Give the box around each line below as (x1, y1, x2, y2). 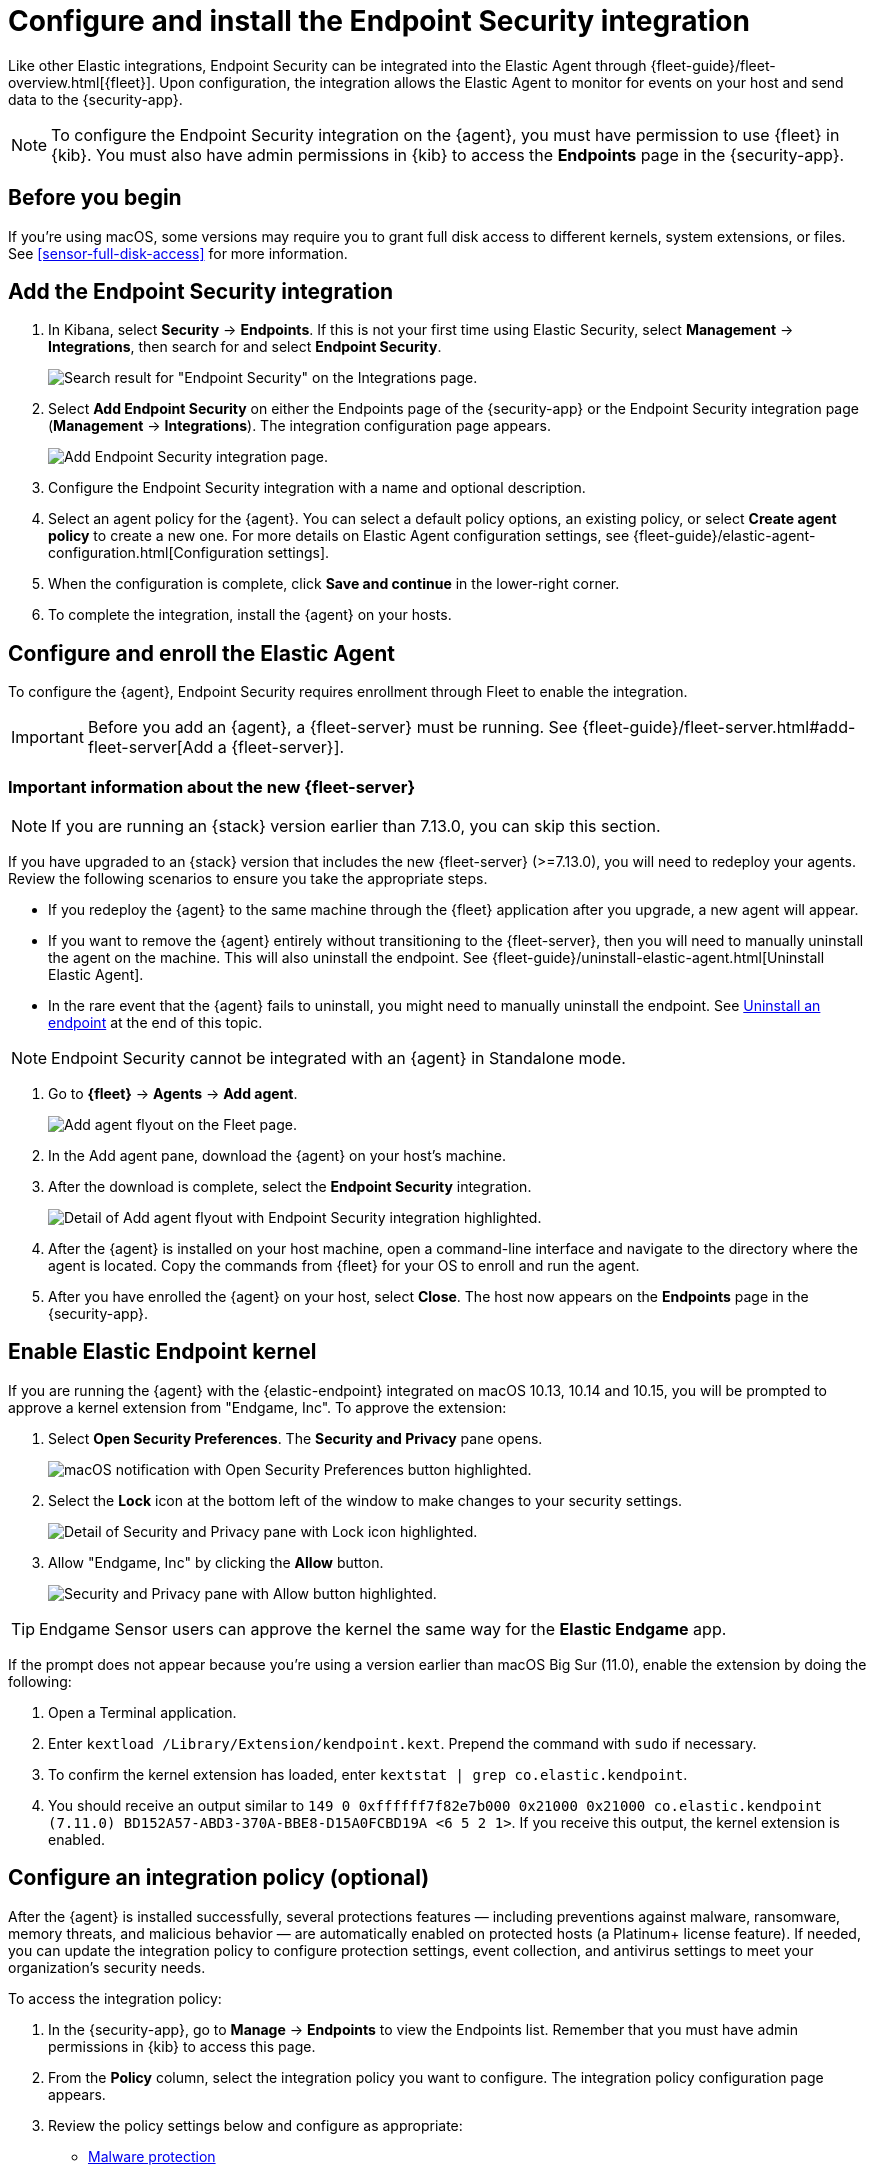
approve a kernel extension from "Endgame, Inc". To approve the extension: (8, 1398, 507, 1416)
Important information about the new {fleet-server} (8, 776, 416, 797)
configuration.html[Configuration (48, 544, 264, 562)
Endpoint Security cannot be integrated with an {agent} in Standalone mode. (51, 1048, 626, 1069)
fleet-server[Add (87, 737, 214, 758)
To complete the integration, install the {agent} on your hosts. (48, 606, 452, 624)
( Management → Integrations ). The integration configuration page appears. (48, 417, 552, 435)
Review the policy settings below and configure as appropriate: (48, 2116, 463, 2134)
